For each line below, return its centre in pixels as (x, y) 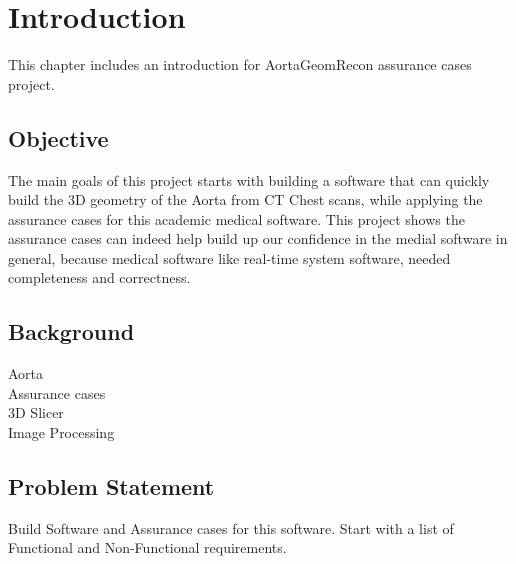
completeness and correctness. (99, 277)
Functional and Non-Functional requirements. (147, 547)
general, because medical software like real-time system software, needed (229, 257)
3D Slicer (36, 412)
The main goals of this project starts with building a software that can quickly (249, 179)
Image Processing (61, 432)
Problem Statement (111, 486)
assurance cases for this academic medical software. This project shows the (236, 218)
